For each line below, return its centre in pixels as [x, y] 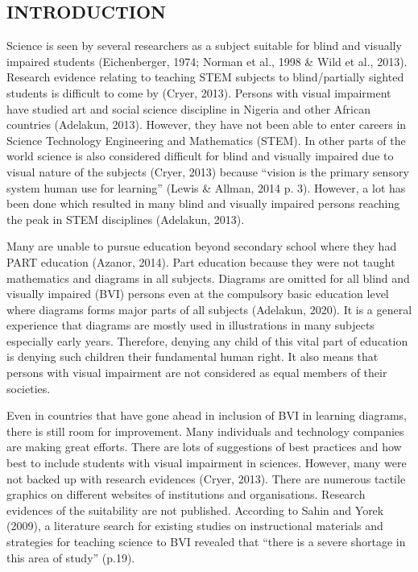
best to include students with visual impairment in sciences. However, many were [207, 463]
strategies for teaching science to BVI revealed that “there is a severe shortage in [206, 542]
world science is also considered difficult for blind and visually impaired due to [200, 156]
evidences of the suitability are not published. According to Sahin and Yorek [195, 510]
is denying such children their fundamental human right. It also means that [192, 356]
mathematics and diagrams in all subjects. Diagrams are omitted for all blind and [208, 278]
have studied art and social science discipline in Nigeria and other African [188, 108]
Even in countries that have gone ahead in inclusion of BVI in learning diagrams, [207, 415]
